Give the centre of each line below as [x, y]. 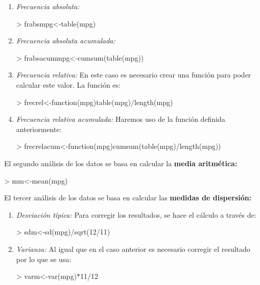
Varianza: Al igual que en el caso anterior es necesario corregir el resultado [133, 249]
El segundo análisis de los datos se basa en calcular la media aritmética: [121, 163]
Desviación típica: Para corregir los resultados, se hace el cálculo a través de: [136, 214]
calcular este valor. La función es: [68, 84]
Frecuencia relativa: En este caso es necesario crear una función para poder [134, 75]
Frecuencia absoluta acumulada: [66, 41]
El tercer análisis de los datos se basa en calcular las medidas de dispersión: [128, 198]
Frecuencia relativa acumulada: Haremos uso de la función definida [121, 119]
